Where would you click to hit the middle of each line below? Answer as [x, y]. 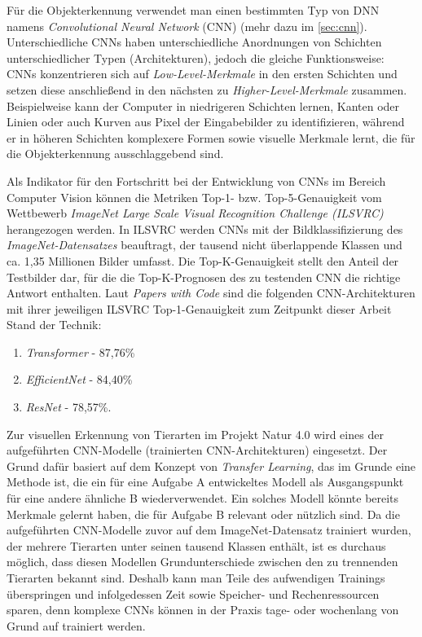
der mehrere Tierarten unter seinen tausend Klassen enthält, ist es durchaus [196, 545]
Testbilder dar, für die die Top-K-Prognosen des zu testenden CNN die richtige [204, 277]
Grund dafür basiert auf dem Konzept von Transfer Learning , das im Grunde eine [211, 466]
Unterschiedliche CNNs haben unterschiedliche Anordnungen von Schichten [194, 42]
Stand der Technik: [54, 325]
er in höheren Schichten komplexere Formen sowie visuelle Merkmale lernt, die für [211, 137]
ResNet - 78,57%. [68, 407]
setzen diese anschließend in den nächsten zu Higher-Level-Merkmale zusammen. [207, 89]
